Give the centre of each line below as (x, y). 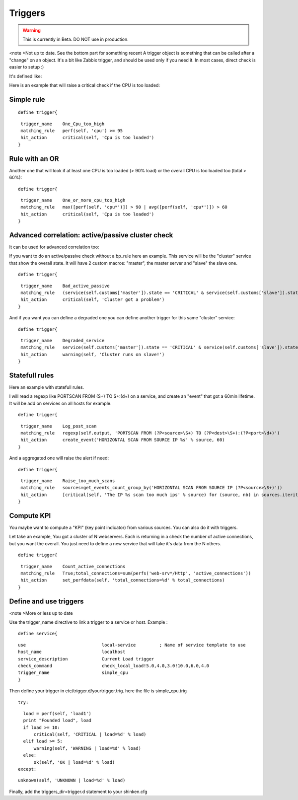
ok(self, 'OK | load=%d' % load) (74, 762)
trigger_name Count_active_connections (73, 566)
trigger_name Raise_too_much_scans (68, 481)
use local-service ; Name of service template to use (132, 645)
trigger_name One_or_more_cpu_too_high (73, 200)
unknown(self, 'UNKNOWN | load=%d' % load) (72, 780)
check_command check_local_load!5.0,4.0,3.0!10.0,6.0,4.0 (114, 666)
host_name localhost (72, 652)
